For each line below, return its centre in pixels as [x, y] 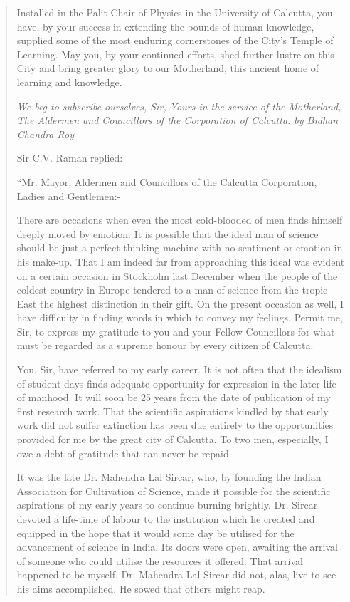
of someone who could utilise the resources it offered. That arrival [160, 560]
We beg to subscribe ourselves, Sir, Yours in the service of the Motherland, [179, 106]
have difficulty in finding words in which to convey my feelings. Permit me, [180, 317]
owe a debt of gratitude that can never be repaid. [124, 453]
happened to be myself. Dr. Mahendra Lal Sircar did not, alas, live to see [176, 575]
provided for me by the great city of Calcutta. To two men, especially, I [173, 439]
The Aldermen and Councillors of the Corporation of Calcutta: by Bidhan [177, 120]
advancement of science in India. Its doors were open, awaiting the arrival [177, 547]
